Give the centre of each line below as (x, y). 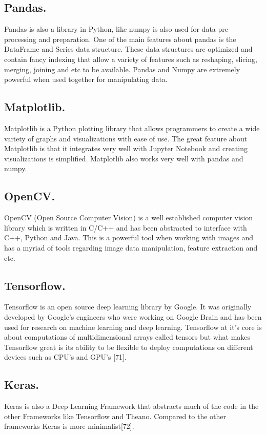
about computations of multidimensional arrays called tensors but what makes (127, 337)
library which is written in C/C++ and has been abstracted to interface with (126, 227)
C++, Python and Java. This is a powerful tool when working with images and (129, 237)
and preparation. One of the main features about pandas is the (137, 39)
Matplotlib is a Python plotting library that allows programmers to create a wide (132, 128)
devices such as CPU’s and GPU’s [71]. (65, 357)
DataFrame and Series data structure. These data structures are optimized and (128, 49)
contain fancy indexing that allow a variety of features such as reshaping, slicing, (131, 59)
